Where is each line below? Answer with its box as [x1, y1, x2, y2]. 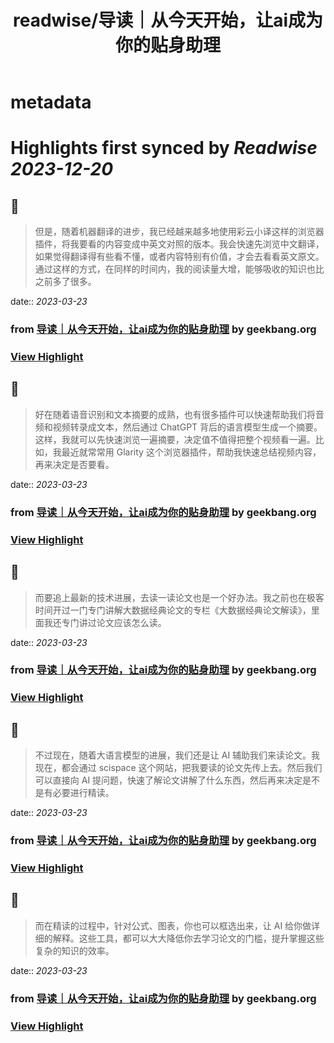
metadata [10, 91, 92, 114]
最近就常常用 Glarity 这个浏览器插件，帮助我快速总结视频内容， [61, 446, 322, 458]
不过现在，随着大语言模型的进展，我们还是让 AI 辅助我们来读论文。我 [34, 749, 321, 761]
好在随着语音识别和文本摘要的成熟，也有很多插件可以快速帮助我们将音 [34, 408, 325, 420]
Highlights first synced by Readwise [10, 137, 318, 160]
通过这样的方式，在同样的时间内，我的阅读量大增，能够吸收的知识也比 [34, 263, 325, 275]
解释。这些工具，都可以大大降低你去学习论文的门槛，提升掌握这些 [52, 932, 325, 944]
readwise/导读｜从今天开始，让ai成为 [12, 9, 324, 32]
